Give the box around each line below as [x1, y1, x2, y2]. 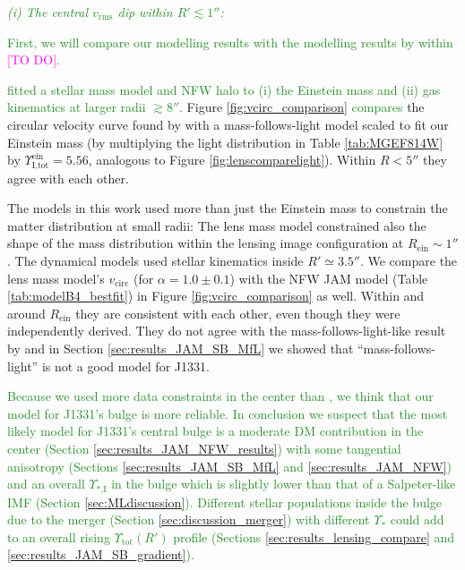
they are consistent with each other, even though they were [75, 303, 400, 322]
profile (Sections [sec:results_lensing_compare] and [173, 527, 455, 546]
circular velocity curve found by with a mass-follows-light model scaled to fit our [7, 115, 449, 133]
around [7, 303, 46, 322]
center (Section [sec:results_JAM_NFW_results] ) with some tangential [7, 438, 401, 457]
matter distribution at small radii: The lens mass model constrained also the [7, 216, 426, 234]
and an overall [7, 474, 85, 493]
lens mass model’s [7, 268, 105, 287]
